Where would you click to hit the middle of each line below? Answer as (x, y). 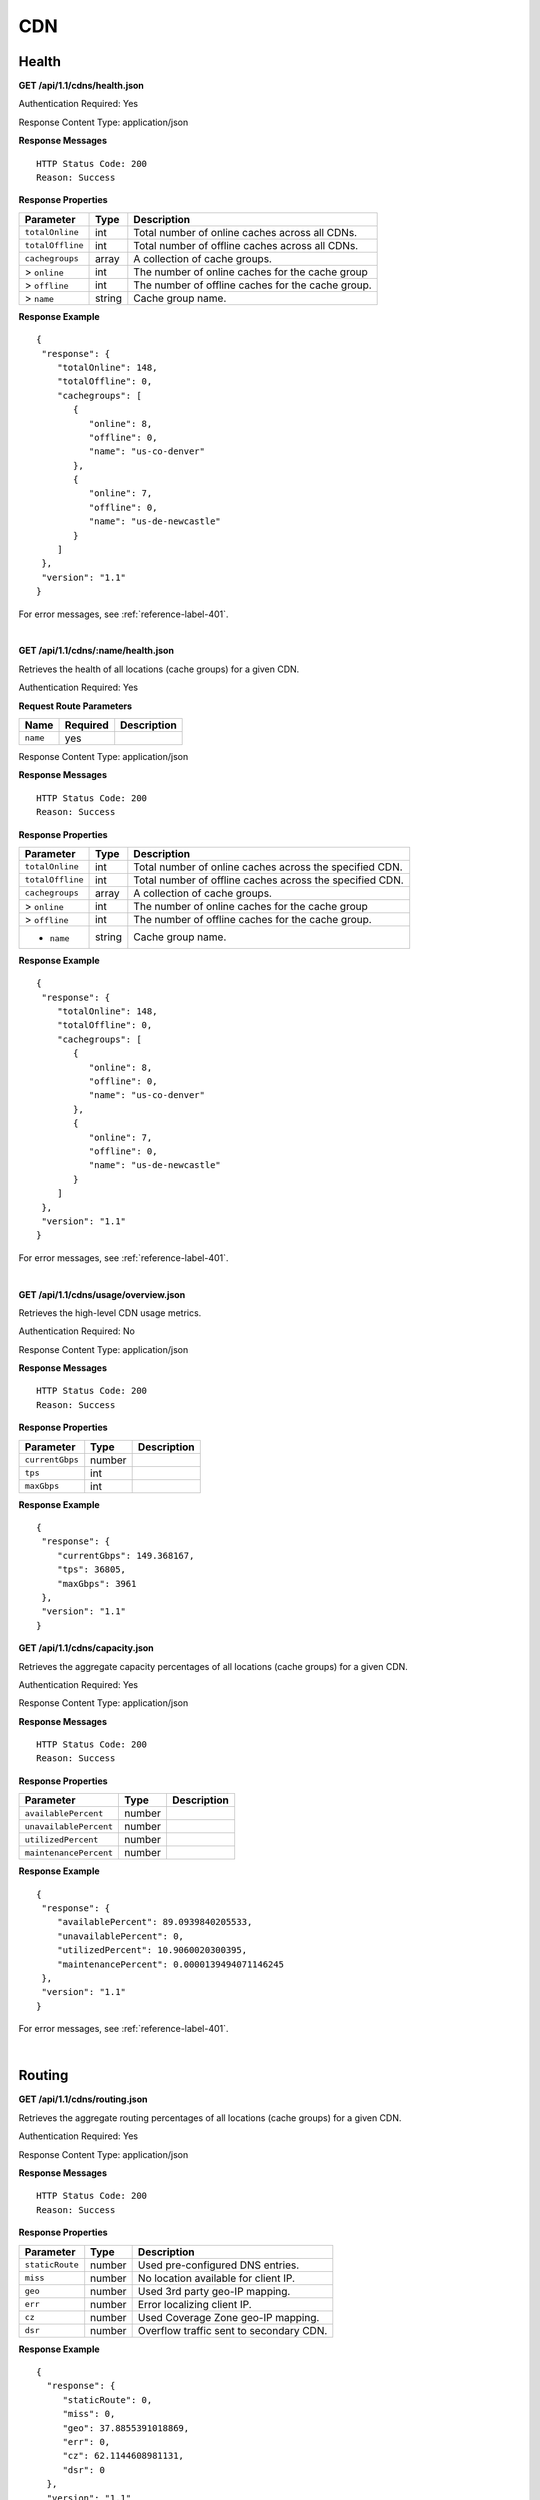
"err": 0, (86, 2441)
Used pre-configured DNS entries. (218, 2265)
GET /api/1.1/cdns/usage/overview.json (102, 1294)
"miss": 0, (89, 2414)
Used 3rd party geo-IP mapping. (214, 2291)
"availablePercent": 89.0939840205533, (154, 1922)
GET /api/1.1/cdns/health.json (81, 86)
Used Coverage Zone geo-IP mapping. (228, 2317)
